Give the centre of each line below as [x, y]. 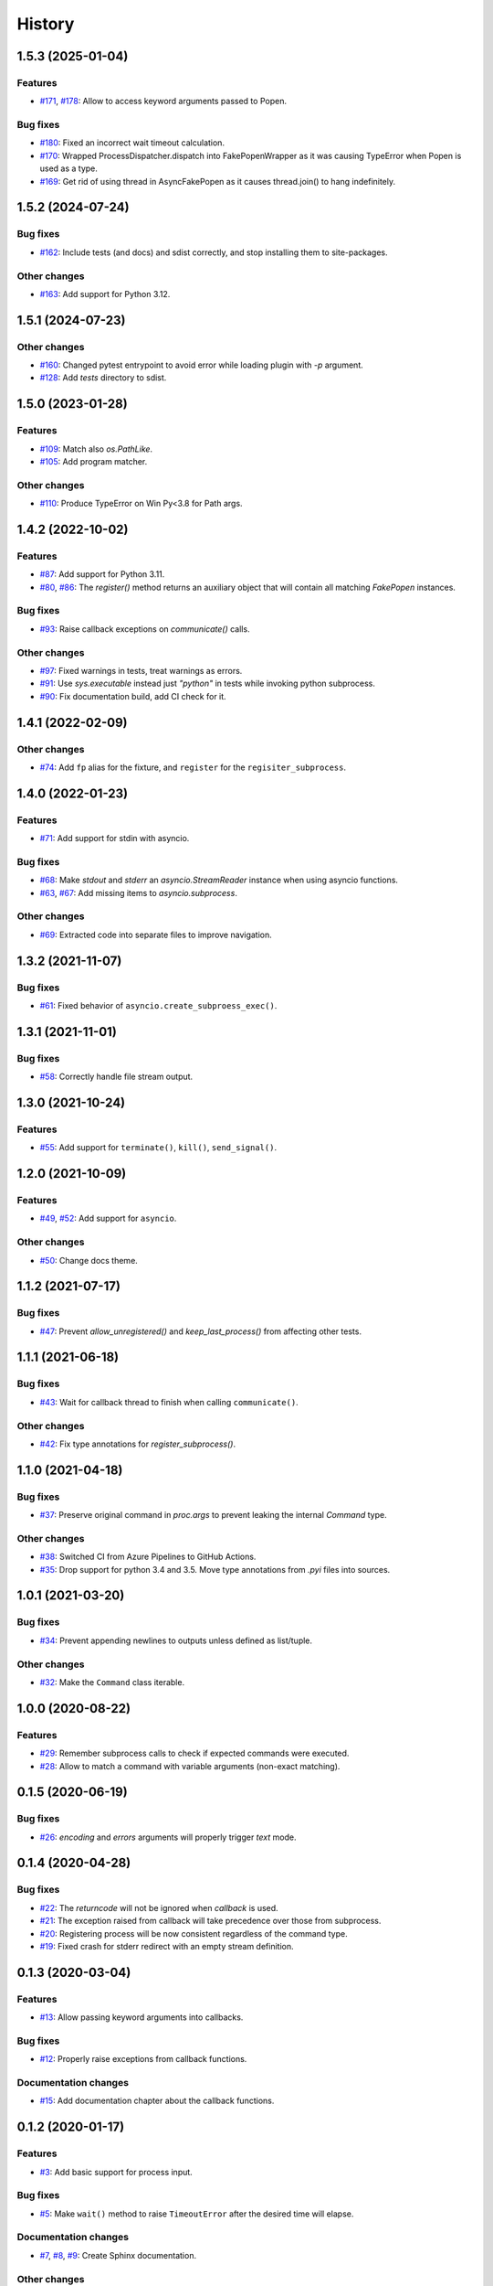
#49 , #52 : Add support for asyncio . [108, 1218]
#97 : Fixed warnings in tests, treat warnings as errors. [141, 670]
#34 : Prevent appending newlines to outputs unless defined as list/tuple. [176, 1640]
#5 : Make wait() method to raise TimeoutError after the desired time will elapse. [197, 2214]
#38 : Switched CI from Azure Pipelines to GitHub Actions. [148, 1557]
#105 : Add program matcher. [94, 462]
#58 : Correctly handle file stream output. [116, 1077]
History [46, 24]
